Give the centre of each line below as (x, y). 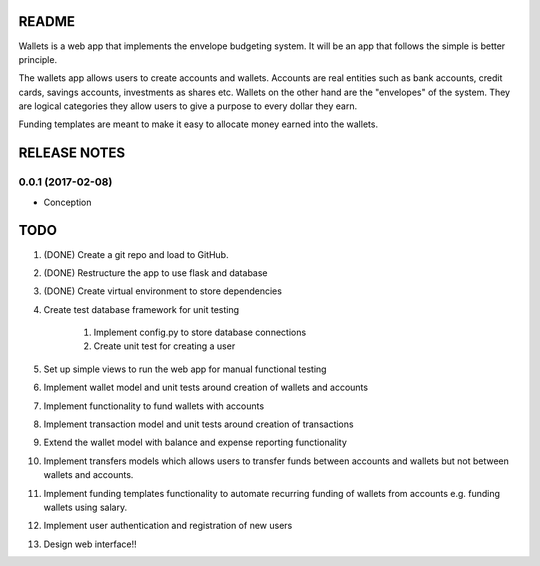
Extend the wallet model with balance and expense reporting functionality (195, 442)
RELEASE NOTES (72, 153)
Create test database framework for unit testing (141, 309)
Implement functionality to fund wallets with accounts (154, 406)
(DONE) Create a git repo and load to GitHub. (136, 254)
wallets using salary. (85, 507)
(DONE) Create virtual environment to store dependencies (162, 291)
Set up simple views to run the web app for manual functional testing (185, 369)
